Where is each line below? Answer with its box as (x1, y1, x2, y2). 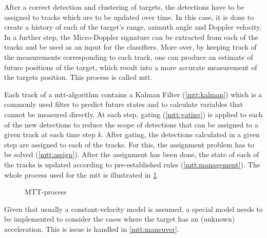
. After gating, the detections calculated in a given (101, 129, 260, 140)
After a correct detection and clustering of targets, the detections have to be (4, 2, 244, 12)
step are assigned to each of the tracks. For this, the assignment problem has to (4, 139, 254, 149)
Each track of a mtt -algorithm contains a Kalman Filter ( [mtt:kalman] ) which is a (4, 89, 262, 99)
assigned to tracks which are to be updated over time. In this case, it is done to (4, 11, 254, 22)
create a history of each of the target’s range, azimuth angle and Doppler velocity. (4, 21, 262, 32)
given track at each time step (4, 129, 96, 140)
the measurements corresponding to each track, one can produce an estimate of (4, 51, 253, 62)
